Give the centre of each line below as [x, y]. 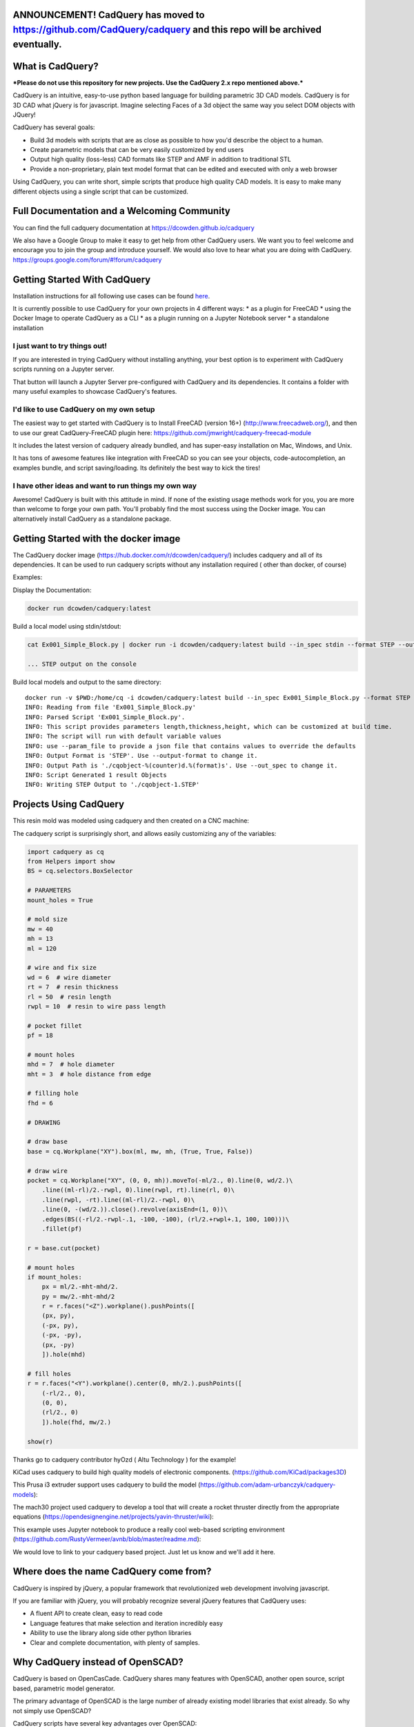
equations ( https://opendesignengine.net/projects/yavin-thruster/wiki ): [113, 1517]
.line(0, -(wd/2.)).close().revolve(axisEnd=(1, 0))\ [135, 1210]
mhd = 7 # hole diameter [71, 1065]
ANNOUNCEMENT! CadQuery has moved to [109, 15]
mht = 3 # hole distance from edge [89, 1074]
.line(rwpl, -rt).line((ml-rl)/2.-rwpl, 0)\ [118, 1200]
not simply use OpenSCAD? [52, 1710]
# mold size [48, 919]
